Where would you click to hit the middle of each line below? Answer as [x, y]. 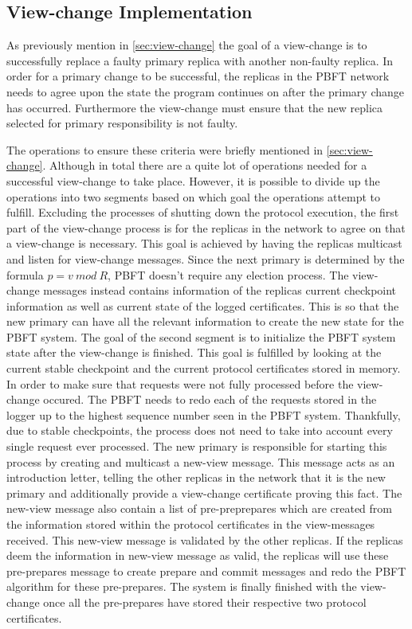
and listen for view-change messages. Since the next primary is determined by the [206, 258]
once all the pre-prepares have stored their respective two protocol [205, 602]
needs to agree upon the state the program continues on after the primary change [205, 91]
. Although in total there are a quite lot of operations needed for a [205, 165]
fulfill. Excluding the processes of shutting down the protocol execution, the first [203, 212]
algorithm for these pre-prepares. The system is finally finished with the [182, 586]
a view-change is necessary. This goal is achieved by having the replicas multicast [204, 243]
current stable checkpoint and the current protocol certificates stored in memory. [204, 368]
